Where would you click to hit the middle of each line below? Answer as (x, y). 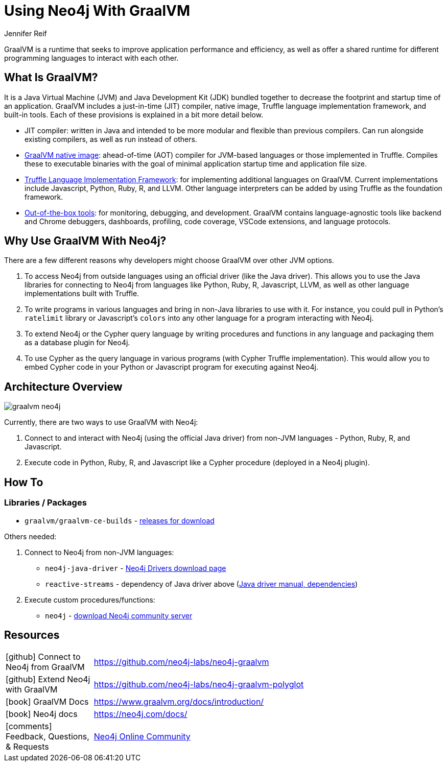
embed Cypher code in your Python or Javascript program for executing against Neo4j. (171, 367)
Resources (32, 635)
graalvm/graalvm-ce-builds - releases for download (120, 520)
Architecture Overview (63, 387)
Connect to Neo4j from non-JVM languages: (99, 552)
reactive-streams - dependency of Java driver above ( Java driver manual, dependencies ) (202, 584)
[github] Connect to (43, 657)
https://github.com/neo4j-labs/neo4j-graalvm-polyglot (199, 685)
